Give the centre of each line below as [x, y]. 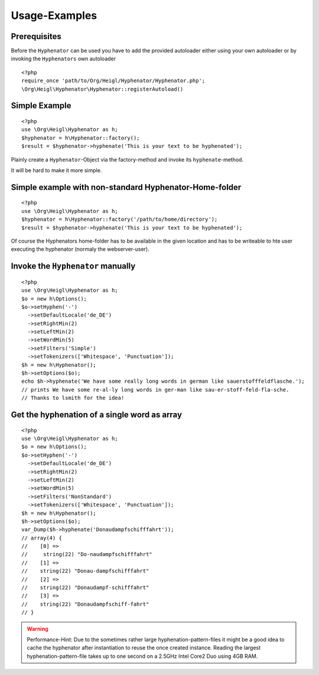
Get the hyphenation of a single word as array [97, 415]
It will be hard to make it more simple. [56, 170]
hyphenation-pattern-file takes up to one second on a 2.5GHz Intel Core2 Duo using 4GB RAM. [142, 656]
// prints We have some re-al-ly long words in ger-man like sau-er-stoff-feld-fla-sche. [155, 390]
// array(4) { [42, 538]
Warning [38, 629]
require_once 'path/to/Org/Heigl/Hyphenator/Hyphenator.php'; [113, 81]
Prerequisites [36, 36]
